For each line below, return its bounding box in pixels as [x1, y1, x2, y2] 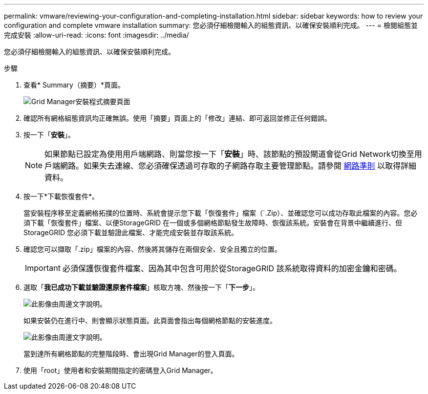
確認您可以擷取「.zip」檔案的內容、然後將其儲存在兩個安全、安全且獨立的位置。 [23, 245, 281, 253]
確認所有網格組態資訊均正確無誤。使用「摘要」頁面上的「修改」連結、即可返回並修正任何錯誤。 [23, 114, 331, 122]
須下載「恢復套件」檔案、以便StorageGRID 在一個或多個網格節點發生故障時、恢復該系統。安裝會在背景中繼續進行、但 [23, 219, 402, 227]
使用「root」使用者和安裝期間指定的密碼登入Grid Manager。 [23, 366, 217, 374]
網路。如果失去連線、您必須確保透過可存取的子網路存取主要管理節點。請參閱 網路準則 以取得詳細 [60, 161, 417, 171]
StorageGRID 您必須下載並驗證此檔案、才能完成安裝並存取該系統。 [23, 228, 238, 237]
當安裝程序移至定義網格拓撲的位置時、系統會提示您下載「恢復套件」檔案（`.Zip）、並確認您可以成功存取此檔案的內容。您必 [23, 209, 418, 217]
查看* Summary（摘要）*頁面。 [23, 81, 125, 89]
